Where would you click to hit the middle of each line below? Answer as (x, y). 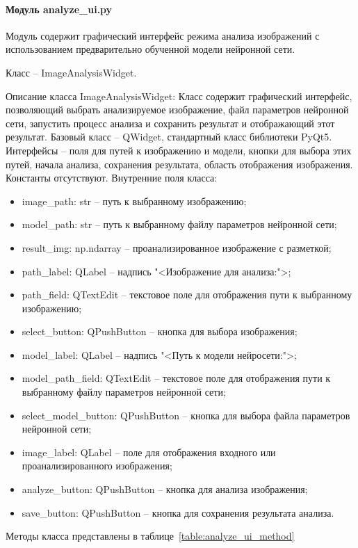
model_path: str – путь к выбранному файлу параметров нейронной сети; (179, 224)
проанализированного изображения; (97, 466)
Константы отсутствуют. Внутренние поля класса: (112, 178)
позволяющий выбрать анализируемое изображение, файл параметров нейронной (177, 110)
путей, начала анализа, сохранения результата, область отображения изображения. (179, 164)
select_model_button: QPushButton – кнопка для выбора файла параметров (186, 415)
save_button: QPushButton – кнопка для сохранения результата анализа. (178, 512)
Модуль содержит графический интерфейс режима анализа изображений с (163, 35)
